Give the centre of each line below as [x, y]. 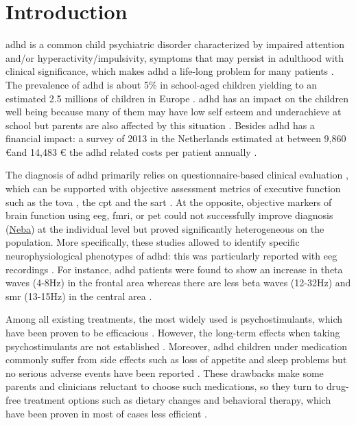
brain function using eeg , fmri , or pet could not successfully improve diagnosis [169, 215]
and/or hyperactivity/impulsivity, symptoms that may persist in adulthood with [175, 57]
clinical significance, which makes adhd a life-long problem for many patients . [170, 71]
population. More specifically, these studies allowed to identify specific [153, 242]
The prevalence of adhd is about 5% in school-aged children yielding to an [162, 84]
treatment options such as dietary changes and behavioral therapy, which [177, 399]
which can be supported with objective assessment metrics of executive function [173, 188]
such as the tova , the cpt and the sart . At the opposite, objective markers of [169, 202]
